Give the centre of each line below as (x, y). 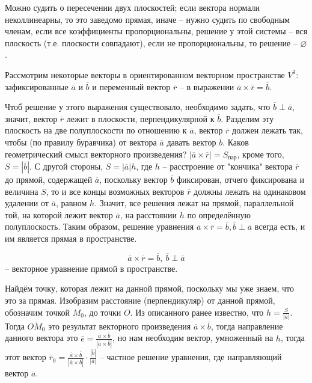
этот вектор (26, 357)
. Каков (236, 142)
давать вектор (191, 142)
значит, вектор (31, 118)
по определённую (219, 214)
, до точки (103, 312)
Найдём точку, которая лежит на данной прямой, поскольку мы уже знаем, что (149, 288)
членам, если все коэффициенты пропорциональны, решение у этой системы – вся (156, 31)
